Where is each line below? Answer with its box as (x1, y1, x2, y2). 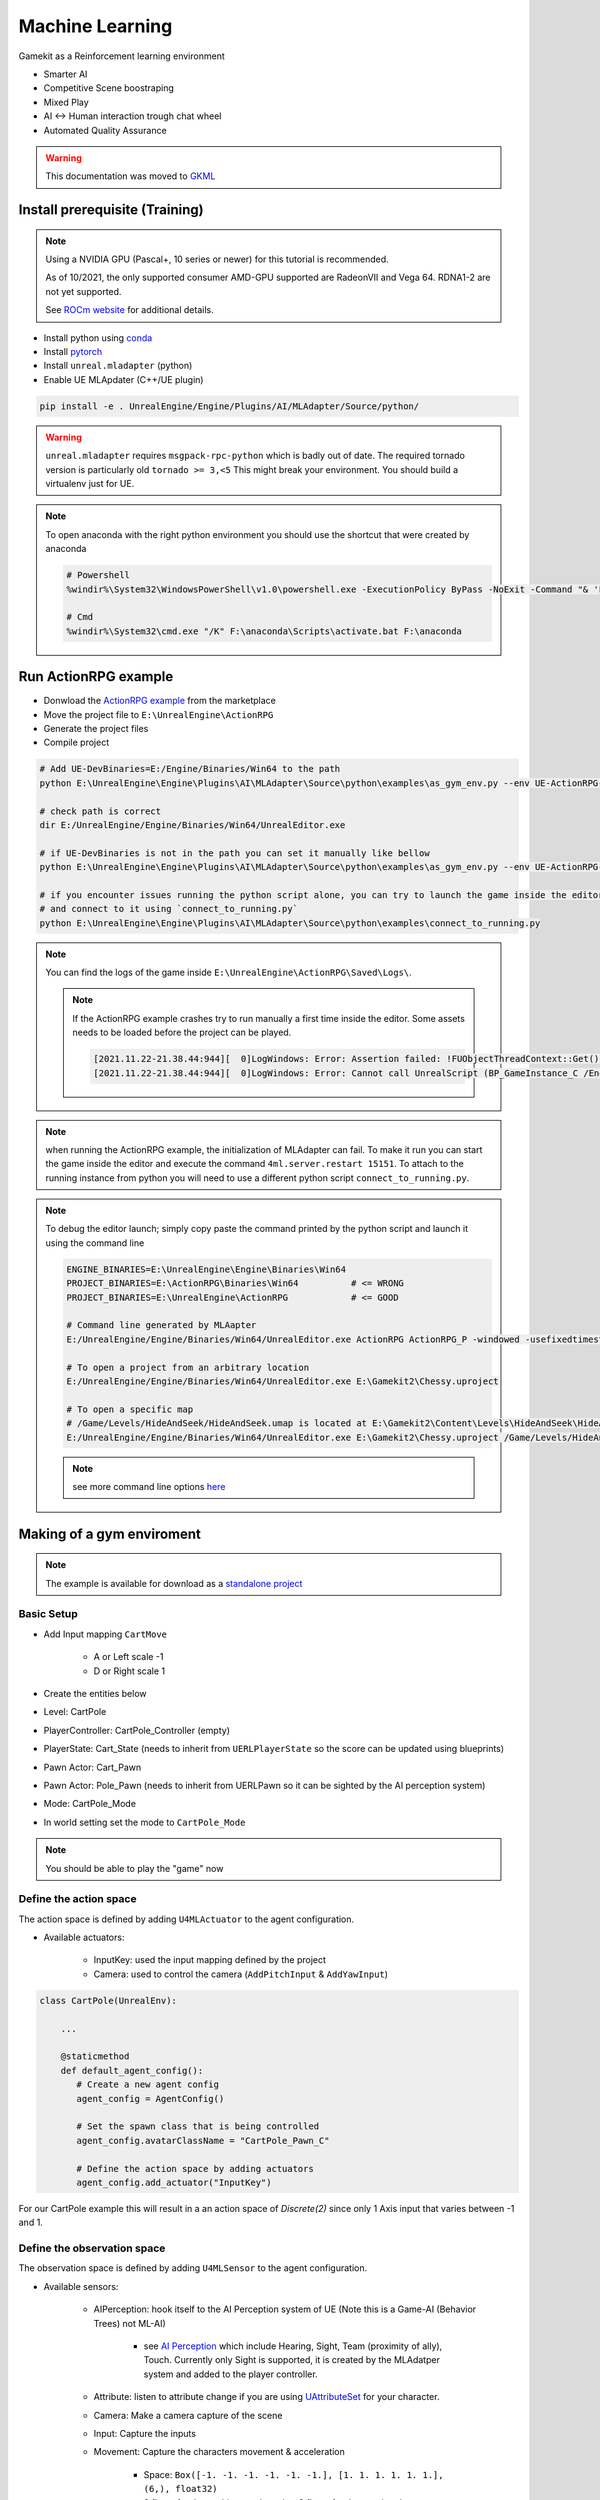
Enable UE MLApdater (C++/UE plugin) (43, 373, 204, 385)
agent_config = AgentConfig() (76, 2093, 225, 2104)
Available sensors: (43, 2280, 119, 2292)
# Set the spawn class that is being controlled (76, 2121, 320, 2132)
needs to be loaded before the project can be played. (72, 1026, 292, 1039)
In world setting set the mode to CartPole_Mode (43, 1816, 246, 1828)
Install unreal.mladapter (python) (43, 360, 193, 372)
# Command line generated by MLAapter (66, 1320, 257, 1331)
